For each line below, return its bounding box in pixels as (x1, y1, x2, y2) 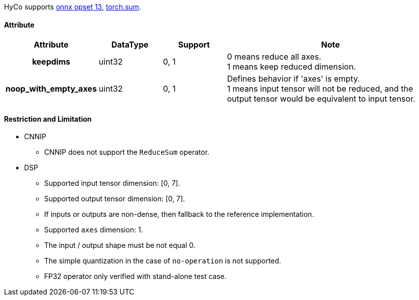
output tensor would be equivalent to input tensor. (227, 94, 415, 104)
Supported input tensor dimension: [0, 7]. (44, 179, 180, 188)
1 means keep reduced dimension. (227, 62, 356, 72)
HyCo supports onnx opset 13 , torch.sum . (4, 3, 142, 11)
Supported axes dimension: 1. (44, 225, 143, 234)
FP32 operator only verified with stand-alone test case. (44, 272, 227, 281)
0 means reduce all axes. (227, 52, 322, 62)
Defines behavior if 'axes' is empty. (227, 74, 360, 84)
